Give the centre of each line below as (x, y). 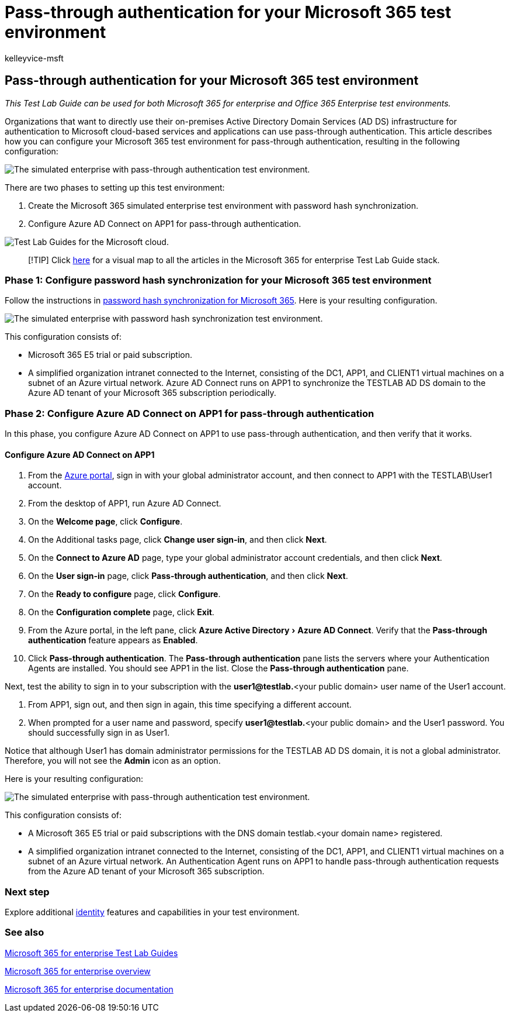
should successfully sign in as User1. (99, 733)
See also (25, 932)
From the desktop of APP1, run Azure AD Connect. (125, 504)
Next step (27, 892)
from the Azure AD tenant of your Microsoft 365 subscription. (146, 871)
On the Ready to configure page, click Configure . (124, 594)
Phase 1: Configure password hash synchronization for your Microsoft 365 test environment (218, 280)
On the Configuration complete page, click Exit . (121, 612)
